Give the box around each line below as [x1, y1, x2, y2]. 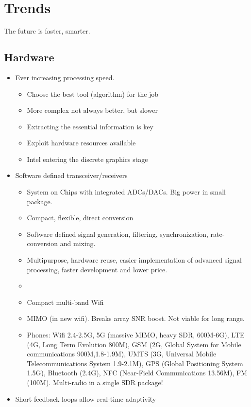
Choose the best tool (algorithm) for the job [27, 88, 159, 99]
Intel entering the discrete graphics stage [27, 154, 148, 164]
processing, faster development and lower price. [27, 264, 167, 274]
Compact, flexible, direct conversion [27, 212, 134, 223]
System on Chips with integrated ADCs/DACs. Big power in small [27, 187, 226, 197]
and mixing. [60, 238, 96, 248]
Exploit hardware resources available [27, 138, 136, 148]
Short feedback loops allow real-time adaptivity [15, 393, 156, 404]
